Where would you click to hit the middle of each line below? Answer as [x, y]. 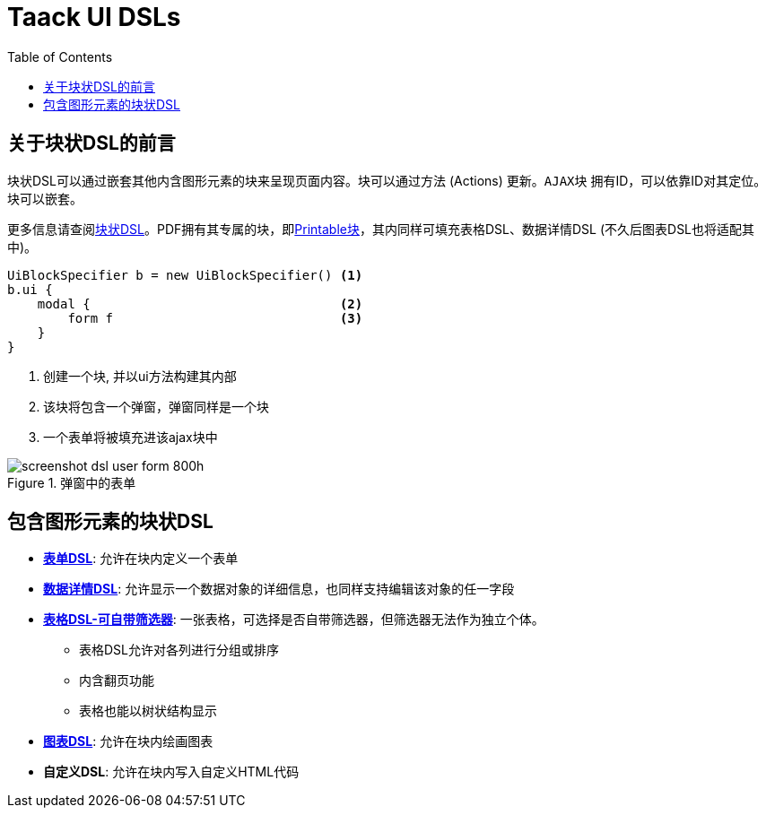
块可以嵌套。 [45, 198]
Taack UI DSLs [94, 17]
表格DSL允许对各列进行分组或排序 [179, 650]
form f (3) [215, 318]
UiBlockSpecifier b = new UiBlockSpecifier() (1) [185, 275]
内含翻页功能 [117, 681]
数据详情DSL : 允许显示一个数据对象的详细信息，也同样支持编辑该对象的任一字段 [279, 589]
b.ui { [30, 289]
